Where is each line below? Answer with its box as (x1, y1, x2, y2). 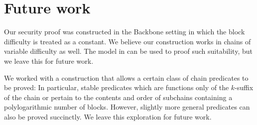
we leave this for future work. (4, 55, 94, 66)
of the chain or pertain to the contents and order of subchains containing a (4, 92, 233, 102)
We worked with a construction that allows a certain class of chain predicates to (4, 72, 249, 83)
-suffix (235, 82, 254, 93)
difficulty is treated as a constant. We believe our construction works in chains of (4, 36, 251, 46)
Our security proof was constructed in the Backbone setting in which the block (4, 26, 245, 37)
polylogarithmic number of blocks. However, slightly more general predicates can (4, 102, 250, 112)
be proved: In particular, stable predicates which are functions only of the (4, 82, 229, 93)
